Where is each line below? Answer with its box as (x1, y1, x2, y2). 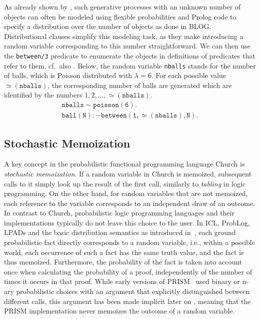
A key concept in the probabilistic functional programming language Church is (4, 158, 245, 169)
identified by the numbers (4, 89, 82, 100)
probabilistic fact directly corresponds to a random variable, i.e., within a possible (4, 237, 255, 247)
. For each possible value (151, 70, 226, 80)
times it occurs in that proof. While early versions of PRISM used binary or (4, 276, 240, 286)
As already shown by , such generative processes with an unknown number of (4, 1, 241, 11)
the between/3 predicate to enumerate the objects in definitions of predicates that (4, 50, 255, 60)
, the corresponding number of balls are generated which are (47, 79, 232, 90)
